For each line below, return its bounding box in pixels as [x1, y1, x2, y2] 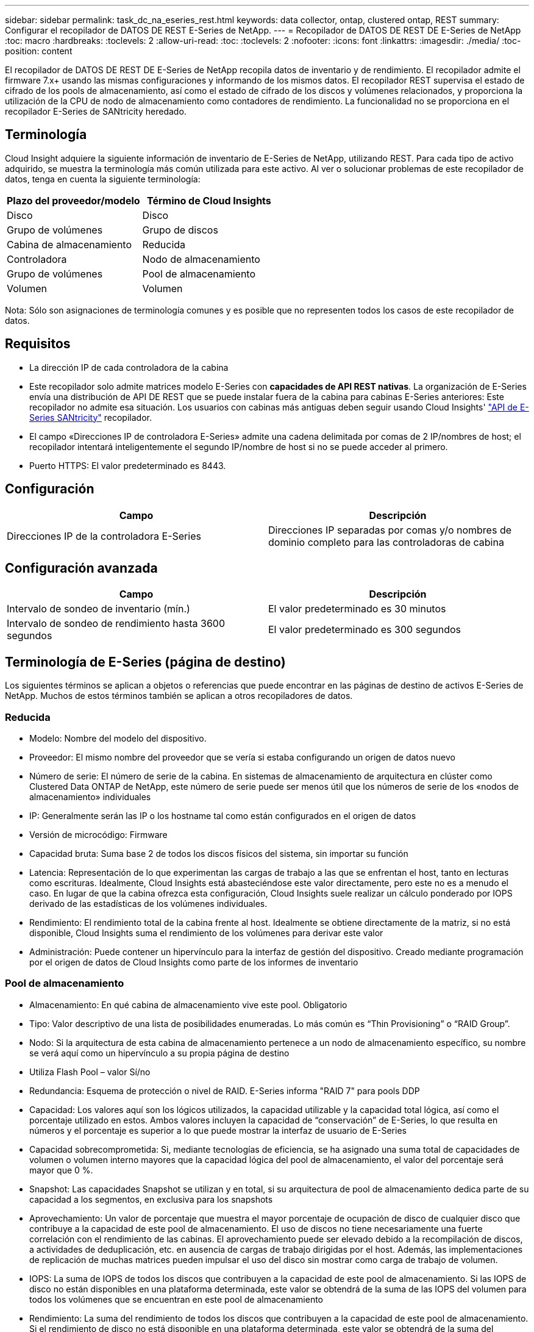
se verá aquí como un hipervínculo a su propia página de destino [29, 1047, 290, 1058]
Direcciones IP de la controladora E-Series [7, 529, 201, 542]
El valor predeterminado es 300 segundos [268, 623, 461, 636]
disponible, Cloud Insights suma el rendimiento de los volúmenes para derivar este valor [29, 927, 383, 938]
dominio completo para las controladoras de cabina [268, 535, 504, 548]
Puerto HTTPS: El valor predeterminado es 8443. [29, 460, 226, 471]
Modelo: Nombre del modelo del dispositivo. [29, 732, 207, 743]
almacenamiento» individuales [29, 791, 151, 802]
